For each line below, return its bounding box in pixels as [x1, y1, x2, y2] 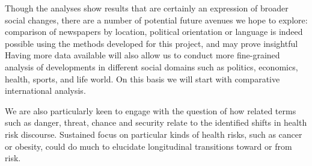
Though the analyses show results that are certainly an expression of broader [5, 2, 289, 14]
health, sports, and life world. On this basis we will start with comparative [5, 72, 280, 85]
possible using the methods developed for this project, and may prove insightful [5, 37, 298, 49]
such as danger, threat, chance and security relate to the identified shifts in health [5, 116, 307, 129]
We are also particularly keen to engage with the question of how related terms [5, 104, 296, 117]
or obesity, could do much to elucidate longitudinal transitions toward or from [5, 140, 292, 152]
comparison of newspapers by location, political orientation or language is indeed [5, 25, 303, 38]
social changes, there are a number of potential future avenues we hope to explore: [5, 13, 308, 26]
